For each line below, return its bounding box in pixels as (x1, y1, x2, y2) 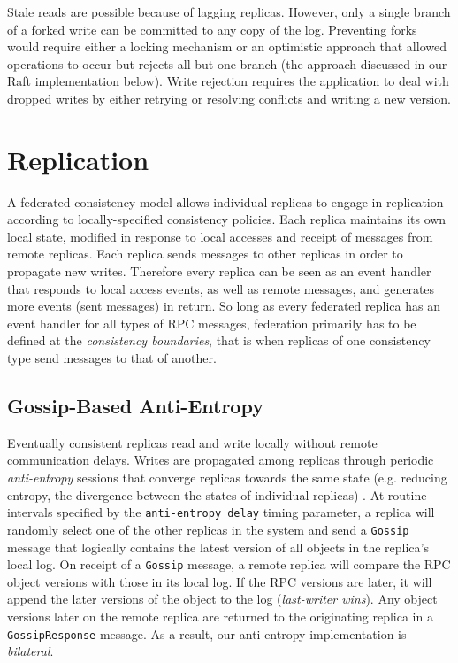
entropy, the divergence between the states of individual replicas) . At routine (7, 485, 427, 504)
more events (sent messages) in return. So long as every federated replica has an (7, 297, 440, 315)
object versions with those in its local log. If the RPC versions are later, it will (7, 572, 432, 590)
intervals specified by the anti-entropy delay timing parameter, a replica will (7, 503, 435, 521)
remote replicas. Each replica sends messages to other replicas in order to (7, 244, 403, 263)
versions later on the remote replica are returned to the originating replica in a (7, 606, 433, 625)
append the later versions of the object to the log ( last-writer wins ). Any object (7, 590, 438, 608)
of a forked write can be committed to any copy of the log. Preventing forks (7, 19, 417, 38)
